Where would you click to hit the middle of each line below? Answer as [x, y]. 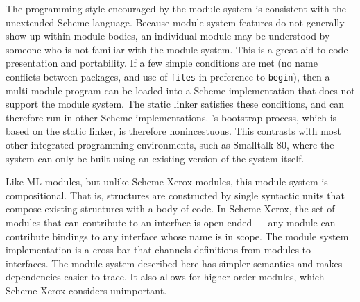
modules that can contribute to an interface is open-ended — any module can [171, 222]
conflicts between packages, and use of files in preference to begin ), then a [168, 76]
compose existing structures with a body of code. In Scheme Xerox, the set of [170, 209]
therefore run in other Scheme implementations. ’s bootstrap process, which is [171, 117]
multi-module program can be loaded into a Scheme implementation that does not [180, 90]
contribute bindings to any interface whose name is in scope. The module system [177, 236]
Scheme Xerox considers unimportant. [86, 290]
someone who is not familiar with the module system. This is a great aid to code [177, 49]
